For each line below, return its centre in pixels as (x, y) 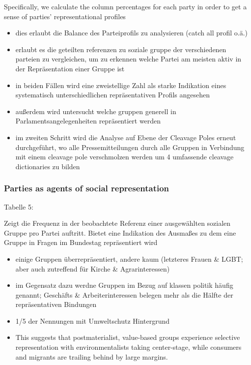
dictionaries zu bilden (48, 166)
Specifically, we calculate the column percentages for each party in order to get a (125, 6)
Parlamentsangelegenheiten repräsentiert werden (88, 121)
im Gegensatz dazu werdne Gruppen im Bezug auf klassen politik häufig (124, 285)
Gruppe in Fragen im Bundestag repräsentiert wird (81, 242)
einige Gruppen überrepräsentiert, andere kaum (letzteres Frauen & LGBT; (129, 259)
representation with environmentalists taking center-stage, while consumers (128, 347)
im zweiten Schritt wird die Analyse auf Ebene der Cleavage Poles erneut (126, 137)
